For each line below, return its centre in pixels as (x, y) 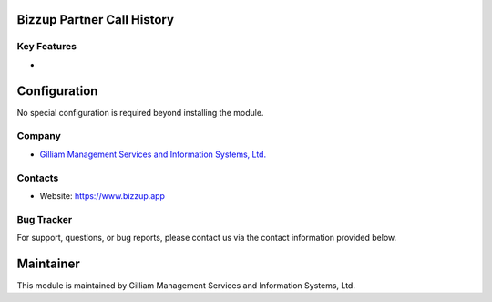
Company (39, 136)
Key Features (47, 47)
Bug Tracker (45, 219)
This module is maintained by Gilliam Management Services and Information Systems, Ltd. (186, 286)
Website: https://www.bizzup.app (102, 195)
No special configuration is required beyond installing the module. (140, 112)
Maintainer (49, 263)
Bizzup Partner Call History (96, 20)
